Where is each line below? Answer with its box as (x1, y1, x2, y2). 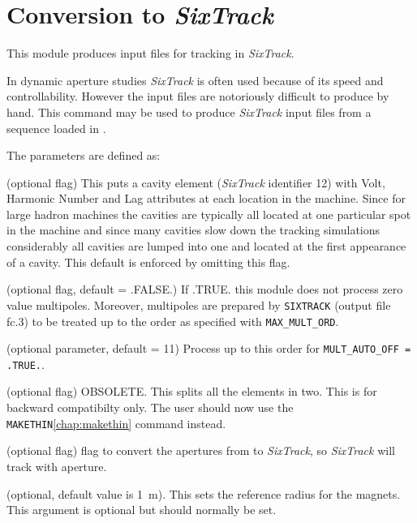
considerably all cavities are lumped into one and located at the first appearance (6, 238, 406, 255)
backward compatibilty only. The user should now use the (6, 399, 294, 416)
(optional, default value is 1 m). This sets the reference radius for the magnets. (6, 485, 401, 502)
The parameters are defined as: (6, 147, 161, 164)
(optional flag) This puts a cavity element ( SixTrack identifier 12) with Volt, (6, 174, 385, 191)
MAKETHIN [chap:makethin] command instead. (6, 414, 226, 431)
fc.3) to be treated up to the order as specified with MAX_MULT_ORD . (6, 312, 339, 329)
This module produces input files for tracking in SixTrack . (6, 45, 294, 62)
